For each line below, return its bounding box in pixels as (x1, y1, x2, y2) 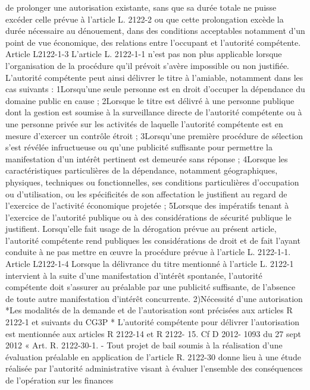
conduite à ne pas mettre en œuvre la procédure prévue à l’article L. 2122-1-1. (5, 246, 291, 258)
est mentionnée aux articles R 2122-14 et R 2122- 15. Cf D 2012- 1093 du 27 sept (5, 327, 301, 339)
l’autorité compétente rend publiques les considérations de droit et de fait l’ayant (5, 234, 300, 246)
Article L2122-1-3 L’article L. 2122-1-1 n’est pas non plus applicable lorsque (5, 48, 282, 60)
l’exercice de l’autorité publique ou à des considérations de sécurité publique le (5, 210, 292, 223)
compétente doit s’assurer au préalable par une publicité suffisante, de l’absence (5, 281, 296, 293)
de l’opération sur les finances (5, 374, 114, 386)
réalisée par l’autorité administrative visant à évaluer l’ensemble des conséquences (5, 362, 303, 375)
